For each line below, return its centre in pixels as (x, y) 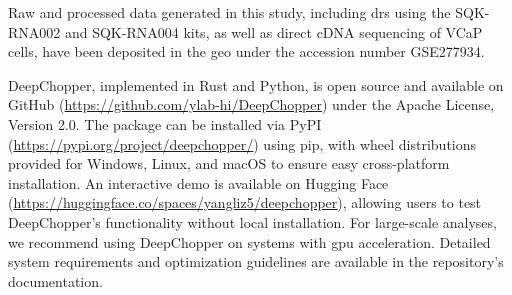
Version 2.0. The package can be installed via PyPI (165, 123)
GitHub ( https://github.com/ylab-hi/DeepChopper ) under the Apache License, (251, 104)
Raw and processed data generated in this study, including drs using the (229, 12)
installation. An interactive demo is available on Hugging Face (198, 182)
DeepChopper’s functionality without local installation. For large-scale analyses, (252, 221)
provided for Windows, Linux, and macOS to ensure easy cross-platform (229, 163)
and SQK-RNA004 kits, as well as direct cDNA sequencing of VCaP (273, 31)
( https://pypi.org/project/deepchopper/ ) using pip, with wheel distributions (242, 143)
